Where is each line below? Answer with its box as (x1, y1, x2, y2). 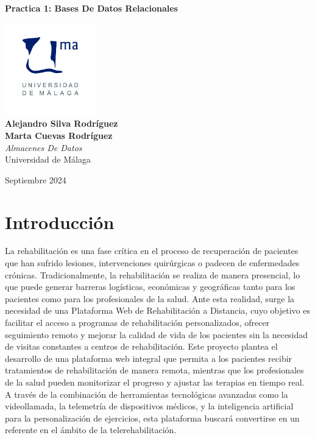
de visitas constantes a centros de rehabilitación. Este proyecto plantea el (5, 340, 278, 353)
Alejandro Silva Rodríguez (5, 117, 118, 130)
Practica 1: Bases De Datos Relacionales (5, 2, 178, 14)
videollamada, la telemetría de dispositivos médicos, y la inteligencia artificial (5, 400, 294, 412)
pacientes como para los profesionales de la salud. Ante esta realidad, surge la (5, 292, 295, 305)
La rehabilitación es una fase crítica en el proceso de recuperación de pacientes (5, 244, 299, 257)
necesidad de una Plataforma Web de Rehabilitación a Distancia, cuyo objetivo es (5, 304, 310, 317)
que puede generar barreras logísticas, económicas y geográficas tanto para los (5, 280, 296, 293)
